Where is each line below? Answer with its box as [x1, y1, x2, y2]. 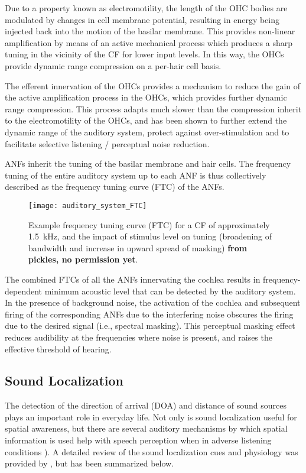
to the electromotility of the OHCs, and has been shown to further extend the [5, 114, 287, 127]
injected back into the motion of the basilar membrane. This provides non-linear [5, 25, 295, 37]
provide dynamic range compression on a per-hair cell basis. [5, 59, 222, 72]
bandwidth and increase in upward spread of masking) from [28, 241, 248, 254]
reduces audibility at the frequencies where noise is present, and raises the [5, 331, 272, 343]
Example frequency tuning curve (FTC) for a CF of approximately [28, 218, 270, 231]
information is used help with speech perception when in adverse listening [5, 434, 272, 446]
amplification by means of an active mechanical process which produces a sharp [5, 36, 292, 48]
